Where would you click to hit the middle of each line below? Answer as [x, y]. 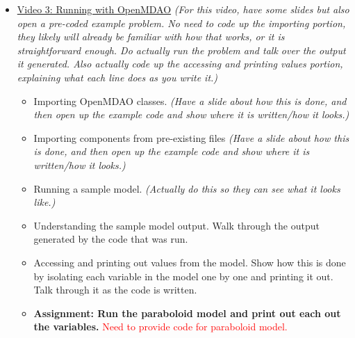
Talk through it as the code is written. [115, 290]
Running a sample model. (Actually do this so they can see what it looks [187, 188]
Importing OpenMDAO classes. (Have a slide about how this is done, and [190, 100]
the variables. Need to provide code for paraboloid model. [160, 327]
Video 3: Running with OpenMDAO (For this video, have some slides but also [183, 9]
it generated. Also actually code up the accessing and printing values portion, [180, 64]
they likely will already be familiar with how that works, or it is [151, 37]
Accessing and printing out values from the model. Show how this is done [190, 262]
